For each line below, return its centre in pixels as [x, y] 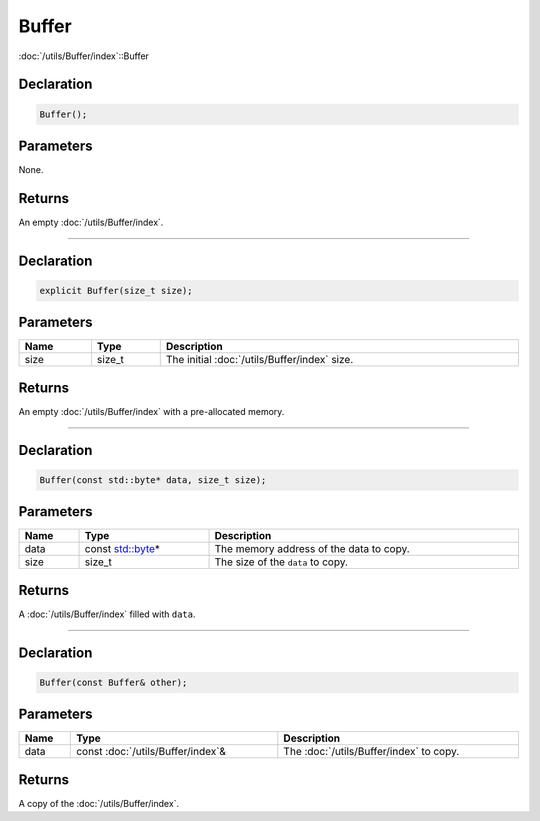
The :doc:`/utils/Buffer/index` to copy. [371, 752]
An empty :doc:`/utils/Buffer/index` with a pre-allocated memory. [151, 411]
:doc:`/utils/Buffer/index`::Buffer [84, 56]
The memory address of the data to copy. [312, 549]
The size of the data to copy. [281, 562]
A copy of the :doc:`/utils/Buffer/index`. [99, 803]
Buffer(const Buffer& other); [113, 682]
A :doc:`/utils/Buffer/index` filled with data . [107, 614]
